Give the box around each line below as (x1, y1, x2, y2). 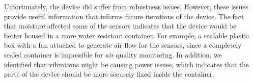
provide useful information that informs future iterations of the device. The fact (4, 11, 244, 21)
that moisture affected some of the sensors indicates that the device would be (4, 21, 236, 31)
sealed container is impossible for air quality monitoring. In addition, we (4, 49, 222, 59)
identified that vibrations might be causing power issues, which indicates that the (4, 59, 249, 69)
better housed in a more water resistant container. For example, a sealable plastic (4, 30, 249, 40)
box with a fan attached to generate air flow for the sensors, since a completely (4, 40, 242, 50)
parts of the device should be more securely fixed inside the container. (4, 69, 215, 79)
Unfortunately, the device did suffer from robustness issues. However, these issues (4, 1, 249, 11)
